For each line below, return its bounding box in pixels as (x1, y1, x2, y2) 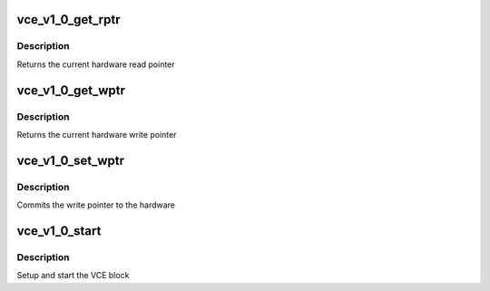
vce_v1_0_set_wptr (16, 152, 124, 168)
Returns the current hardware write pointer (16, 129, 177, 140)
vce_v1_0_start (16, 223, 102, 238)
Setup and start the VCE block (16, 270, 130, 281)
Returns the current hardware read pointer (16, 59, 176, 70)
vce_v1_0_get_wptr (16, 82, 126, 98)
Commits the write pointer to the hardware (16, 199, 176, 210)
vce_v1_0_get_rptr (16, 12, 122, 27)
